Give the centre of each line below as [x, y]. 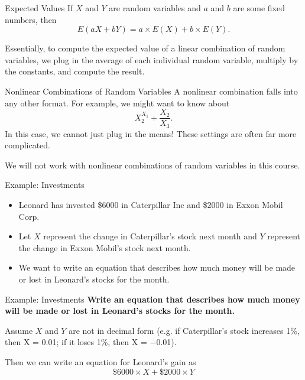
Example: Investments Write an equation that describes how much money [152, 299]
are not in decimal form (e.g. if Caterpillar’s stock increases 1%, [184, 330]
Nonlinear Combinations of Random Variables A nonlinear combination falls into [151, 91]
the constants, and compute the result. [75, 71]
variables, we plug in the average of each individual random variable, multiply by [152, 59]
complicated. [27, 145]
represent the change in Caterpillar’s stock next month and [150, 236]
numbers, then [31, 19]
